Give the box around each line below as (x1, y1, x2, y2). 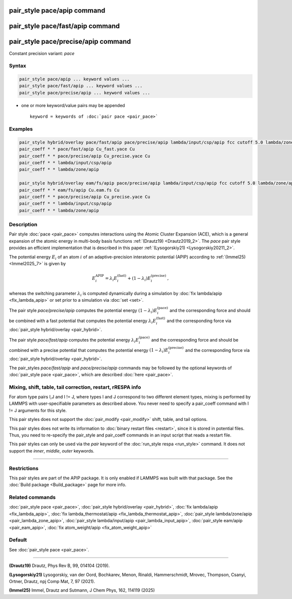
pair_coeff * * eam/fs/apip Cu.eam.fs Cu (19, 187, 120, 193)
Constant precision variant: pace (9, 50, 75, 56)
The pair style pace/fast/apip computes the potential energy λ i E (9, 337, 139, 344)
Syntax (9, 62, 26, 69)
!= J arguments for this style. (9, 407, 67, 413)
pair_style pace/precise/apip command (9, 37, 131, 46)
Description (9, 221, 37, 228)
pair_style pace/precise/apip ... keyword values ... (19, 90, 150, 95)
